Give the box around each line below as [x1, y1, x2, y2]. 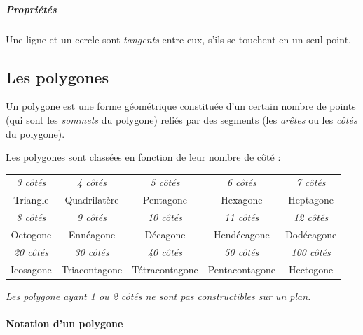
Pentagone [142, 192, 188, 207]
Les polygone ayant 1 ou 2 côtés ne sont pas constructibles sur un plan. [6, 288, 311, 303]
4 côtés [77, 175, 107, 190]
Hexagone [221, 192, 263, 207]
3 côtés [16, 175, 46, 190]
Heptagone [288, 192, 334, 207]
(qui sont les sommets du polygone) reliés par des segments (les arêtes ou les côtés [6, 112, 357, 127]
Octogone [11, 227, 52, 242]
